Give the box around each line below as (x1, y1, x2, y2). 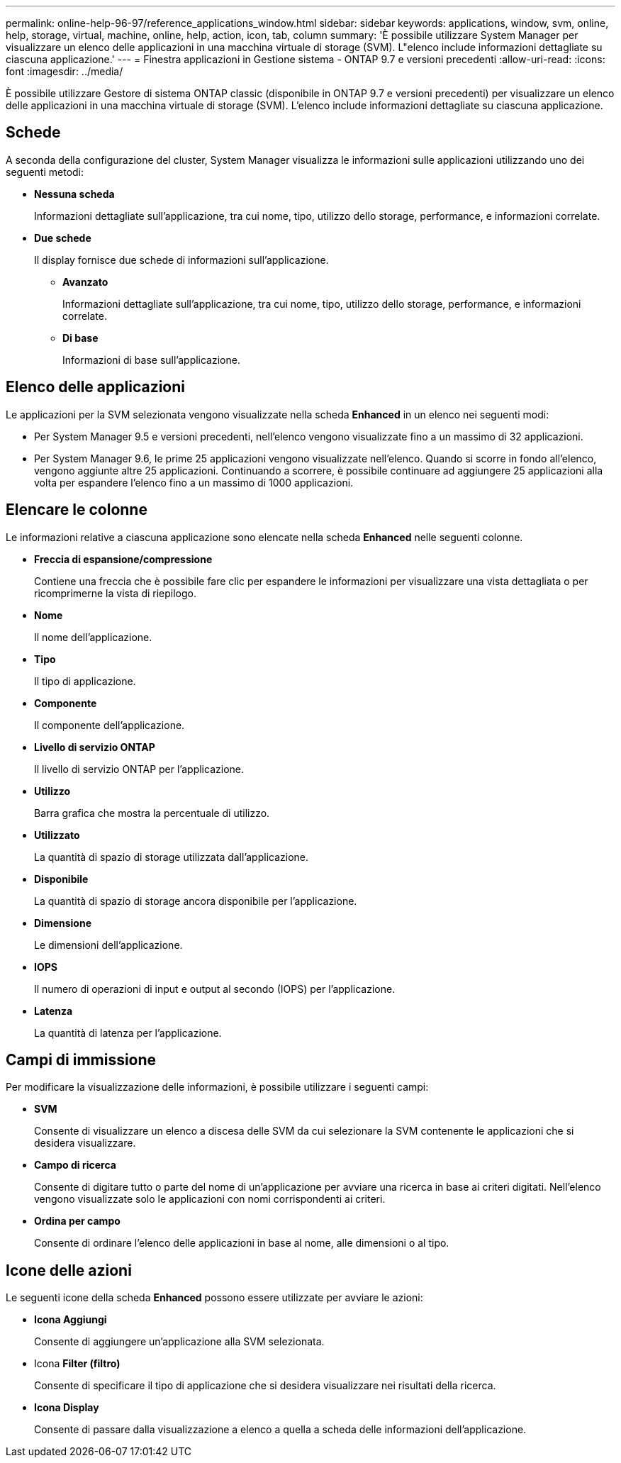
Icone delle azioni (6, 1261, 132, 1279)
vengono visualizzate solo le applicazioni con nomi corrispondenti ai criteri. (34, 1193, 386, 1206)
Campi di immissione (6, 1050, 157, 1069)
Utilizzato (34, 828, 80, 841)
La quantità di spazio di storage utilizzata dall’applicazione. (34, 850, 309, 863)
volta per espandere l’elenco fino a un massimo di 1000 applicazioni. (34, 476, 354, 489)
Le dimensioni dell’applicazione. (34, 938, 183, 951)
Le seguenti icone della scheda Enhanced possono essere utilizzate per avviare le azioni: (6, 1291, 423, 1304)
